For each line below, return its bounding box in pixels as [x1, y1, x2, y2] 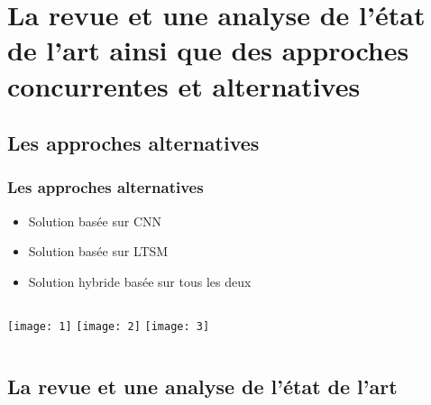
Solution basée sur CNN [28, 211, 161, 230]
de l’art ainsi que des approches [7, 32, 409, 69]
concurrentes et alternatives [7, 67, 361, 104]
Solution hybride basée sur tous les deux [28, 272, 252, 290]
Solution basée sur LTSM [28, 242, 169, 261]
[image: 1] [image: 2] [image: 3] [7, 319, 210, 333]
